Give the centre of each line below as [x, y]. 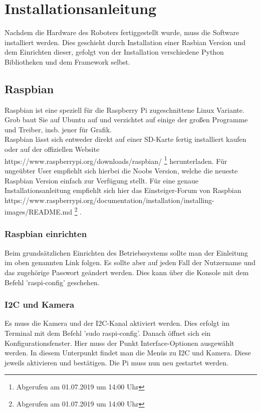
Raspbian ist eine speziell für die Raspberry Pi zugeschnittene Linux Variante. [124, 110]
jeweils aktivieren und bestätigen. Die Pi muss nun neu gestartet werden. [116, 362]
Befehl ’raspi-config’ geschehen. [52, 282]
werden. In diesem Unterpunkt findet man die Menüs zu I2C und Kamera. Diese [128, 353]
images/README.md [39, 211]
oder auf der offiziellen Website [52, 149]
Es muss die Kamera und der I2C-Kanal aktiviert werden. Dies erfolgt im [117, 323]
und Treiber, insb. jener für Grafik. [58, 129]
